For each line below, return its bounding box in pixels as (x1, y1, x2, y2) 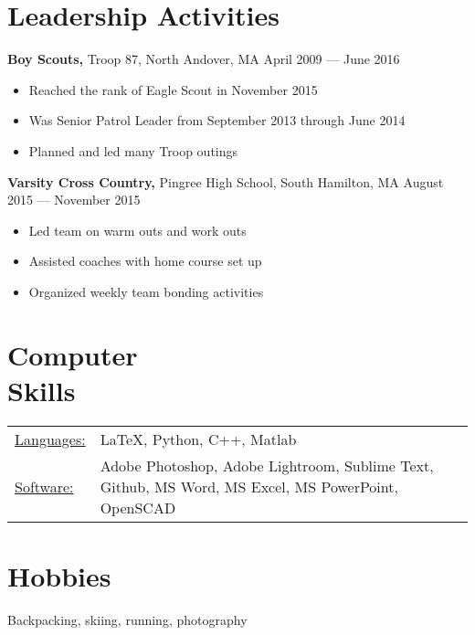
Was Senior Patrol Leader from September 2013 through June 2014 (28, 111, 406, 130)
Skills (7, 371, 76, 408)
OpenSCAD (100, 496, 176, 518)
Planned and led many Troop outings (28, 141, 238, 160)
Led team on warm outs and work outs (28, 220, 247, 239)
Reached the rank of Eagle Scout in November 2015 (28, 79, 318, 99)
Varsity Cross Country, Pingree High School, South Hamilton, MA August (7, 172, 444, 191)
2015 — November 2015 (7, 190, 141, 209)
